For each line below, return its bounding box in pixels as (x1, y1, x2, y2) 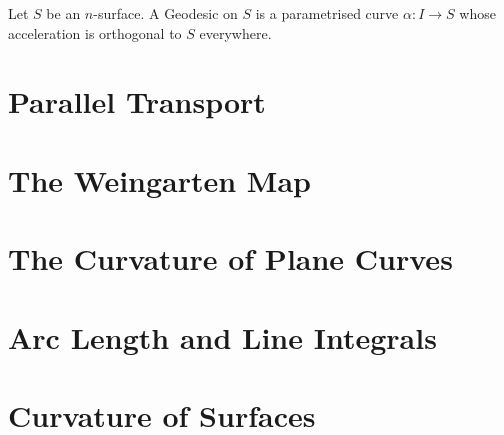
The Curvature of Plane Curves (8, 238, 453, 279)
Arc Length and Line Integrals (8, 316, 437, 357)
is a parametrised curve (255, 3, 399, 23)
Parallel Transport (8, 81, 266, 122)
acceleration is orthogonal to (8, 22, 182, 43)
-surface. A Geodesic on (93, 3, 238, 23)
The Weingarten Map (8, 159, 311, 200)
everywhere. (199, 22, 272, 43)
